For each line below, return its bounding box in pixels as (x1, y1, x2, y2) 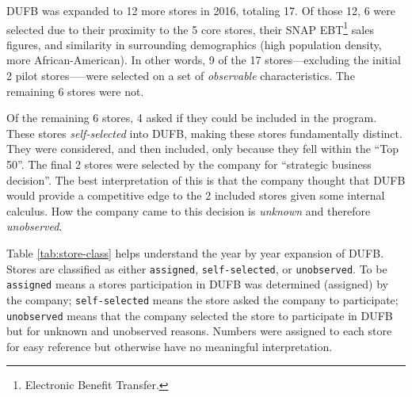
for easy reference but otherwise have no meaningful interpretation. (6, 338, 333, 354)
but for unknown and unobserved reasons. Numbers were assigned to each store (6, 323, 392, 339)
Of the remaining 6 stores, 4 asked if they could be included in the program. (6, 109, 377, 126)
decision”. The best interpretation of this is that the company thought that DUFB (6, 171, 406, 188)
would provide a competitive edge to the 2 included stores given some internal (6, 187, 385, 204)
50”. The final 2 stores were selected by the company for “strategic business (6, 156, 372, 172)
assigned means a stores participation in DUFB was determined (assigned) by (6, 276, 388, 292)
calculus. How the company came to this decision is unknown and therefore (6, 202, 371, 219)
